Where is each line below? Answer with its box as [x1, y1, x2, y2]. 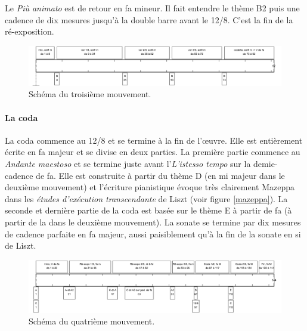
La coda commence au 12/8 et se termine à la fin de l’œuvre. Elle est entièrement [5, 134, 303, 146]
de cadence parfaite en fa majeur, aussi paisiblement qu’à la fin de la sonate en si [5, 227, 301, 240]
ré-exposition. [5, 25, 54, 38]
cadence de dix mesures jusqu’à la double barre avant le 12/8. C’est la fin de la [5, 13, 293, 26]
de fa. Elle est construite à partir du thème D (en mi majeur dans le [36, 169, 285, 181]
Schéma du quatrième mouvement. [29, 315, 155, 327]
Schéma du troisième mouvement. [29, 88, 151, 100]
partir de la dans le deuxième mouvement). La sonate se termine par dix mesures [5, 216, 301, 228]
